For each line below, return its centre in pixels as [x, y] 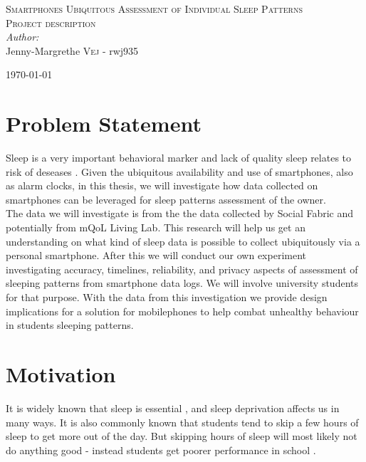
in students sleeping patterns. [70, 325]
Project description [51, 22]
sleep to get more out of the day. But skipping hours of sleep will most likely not [182, 436]
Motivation [61, 374]
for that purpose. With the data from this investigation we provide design [167, 297]
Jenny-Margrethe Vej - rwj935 [72, 50]
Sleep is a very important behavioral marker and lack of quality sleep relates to [179, 158]
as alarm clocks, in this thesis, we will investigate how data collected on [162, 185]
